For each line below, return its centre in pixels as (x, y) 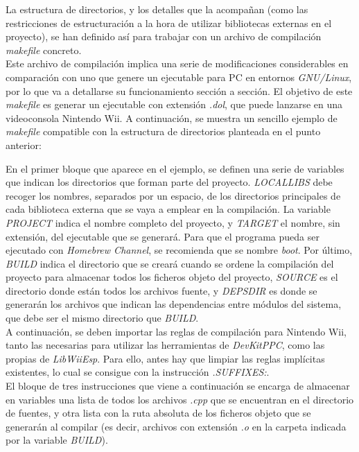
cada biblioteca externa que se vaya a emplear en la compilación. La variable (168, 209)
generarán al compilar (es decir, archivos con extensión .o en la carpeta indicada (176, 426)
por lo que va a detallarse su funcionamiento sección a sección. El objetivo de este (179, 90)
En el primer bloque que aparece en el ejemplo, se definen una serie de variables (175, 168)
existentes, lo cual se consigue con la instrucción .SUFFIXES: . (138, 372)
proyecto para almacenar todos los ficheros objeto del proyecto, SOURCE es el (172, 277)
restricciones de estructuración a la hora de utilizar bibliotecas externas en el (169, 23)
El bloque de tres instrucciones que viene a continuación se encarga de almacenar (178, 386)
